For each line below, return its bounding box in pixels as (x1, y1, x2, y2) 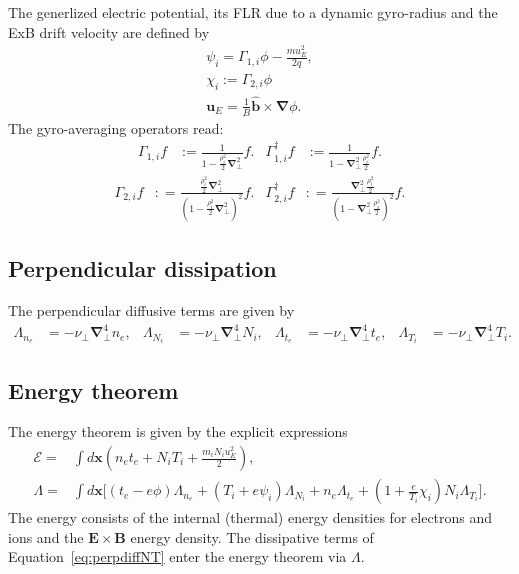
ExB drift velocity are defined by (8, 21, 210, 42)
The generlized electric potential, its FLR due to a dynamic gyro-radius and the (8, 2, 498, 22)
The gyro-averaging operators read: (8, 117, 224, 138)
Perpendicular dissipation (8, 253, 277, 284)
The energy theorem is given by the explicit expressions (8, 421, 348, 442)
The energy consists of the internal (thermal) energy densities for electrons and (8, 507, 493, 528)
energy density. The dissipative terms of (130, 526, 374, 547)
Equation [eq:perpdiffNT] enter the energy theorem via (8, 546, 347, 567)
